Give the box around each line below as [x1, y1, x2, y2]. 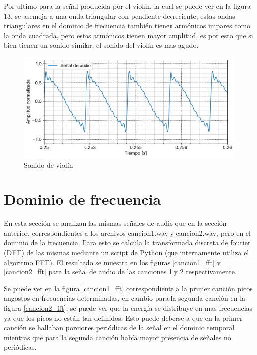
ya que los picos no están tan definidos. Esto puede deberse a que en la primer [4, 312, 243, 323]
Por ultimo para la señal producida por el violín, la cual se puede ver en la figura [4, 1, 251, 11]
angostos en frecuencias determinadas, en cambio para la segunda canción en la [4, 293, 246, 303]
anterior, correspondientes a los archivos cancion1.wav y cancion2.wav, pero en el [4, 227, 251, 238]
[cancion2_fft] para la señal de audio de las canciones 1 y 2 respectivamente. [4, 266, 237, 277]
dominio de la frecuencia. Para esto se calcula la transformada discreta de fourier [4, 237, 251, 248]
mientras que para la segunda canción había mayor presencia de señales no [4, 332, 231, 342]
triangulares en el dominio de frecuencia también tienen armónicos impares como [4, 20, 251, 31]
